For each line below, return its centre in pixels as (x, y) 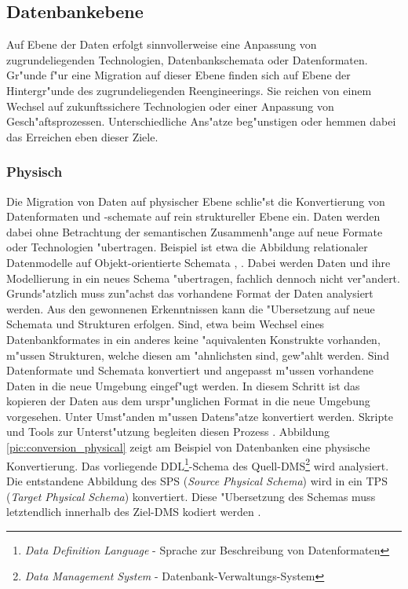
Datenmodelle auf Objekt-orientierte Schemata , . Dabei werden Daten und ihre (199, 262)
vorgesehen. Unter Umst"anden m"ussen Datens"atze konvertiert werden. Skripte (200, 416)
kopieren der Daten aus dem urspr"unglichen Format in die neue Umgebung (188, 401)
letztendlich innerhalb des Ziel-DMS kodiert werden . (134, 512)
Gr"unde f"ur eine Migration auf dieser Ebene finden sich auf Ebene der (178, 75)
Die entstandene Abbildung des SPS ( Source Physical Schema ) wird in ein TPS (197, 480)
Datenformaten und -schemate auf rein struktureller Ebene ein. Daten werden (193, 216)
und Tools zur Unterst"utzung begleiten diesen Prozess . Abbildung (168, 432)
